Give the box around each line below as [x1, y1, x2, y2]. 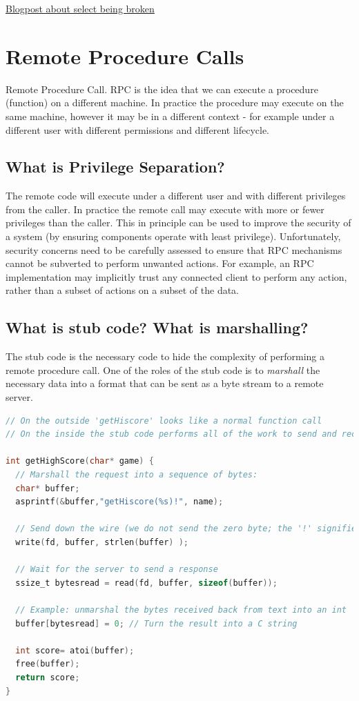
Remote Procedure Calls [6, 41, 244, 70]
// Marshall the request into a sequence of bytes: [15, 470, 258, 480]
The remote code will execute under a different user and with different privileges [6, 188, 346, 203]
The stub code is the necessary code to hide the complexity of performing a [6, 349, 324, 364]
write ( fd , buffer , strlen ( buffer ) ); [15, 537, 189, 547]
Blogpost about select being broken [6, 1, 155, 15]
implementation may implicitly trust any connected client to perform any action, [6, 269, 347, 284]
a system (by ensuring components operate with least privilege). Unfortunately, [6, 229, 341, 244]
